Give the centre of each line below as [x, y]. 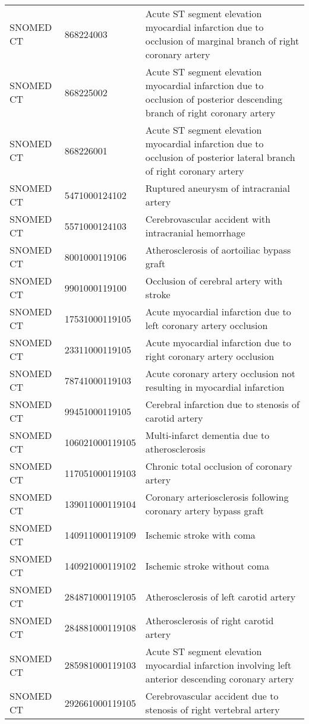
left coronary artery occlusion [206, 325]
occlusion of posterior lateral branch [220, 157]
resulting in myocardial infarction [215, 387]
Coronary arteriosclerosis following [217, 497]
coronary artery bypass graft [204, 510]
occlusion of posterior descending [214, 99]
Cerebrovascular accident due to [212, 696]
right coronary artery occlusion [210, 356]
